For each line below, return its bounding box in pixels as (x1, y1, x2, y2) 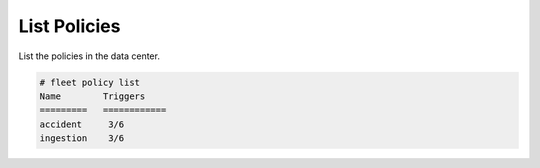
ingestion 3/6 (39, 133, 125, 144)
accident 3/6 (39, 118, 125, 130)
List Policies (18, 15, 121, 37)
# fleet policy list (39, 76, 140, 88)
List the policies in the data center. (18, 50, 160, 62)
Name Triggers (39, 90, 146, 102)
